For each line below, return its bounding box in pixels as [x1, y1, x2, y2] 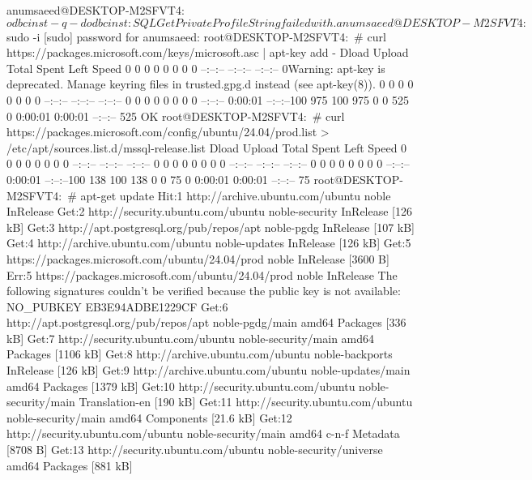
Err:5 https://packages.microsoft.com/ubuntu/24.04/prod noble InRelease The [6, 266, 398, 283]
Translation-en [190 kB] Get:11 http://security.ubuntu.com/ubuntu [79, 393, 413, 410]
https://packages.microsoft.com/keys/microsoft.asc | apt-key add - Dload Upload [6, 44, 409, 61]
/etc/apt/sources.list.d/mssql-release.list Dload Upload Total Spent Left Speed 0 [6, 139, 407, 156]
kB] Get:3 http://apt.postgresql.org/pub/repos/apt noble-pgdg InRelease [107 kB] [6, 218, 415, 235]
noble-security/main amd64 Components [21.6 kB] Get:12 [6, 409, 292, 426]
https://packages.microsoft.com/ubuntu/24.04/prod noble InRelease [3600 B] [6, 250, 389, 267]
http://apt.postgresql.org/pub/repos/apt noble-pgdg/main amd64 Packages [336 [6, 314, 406, 331]
